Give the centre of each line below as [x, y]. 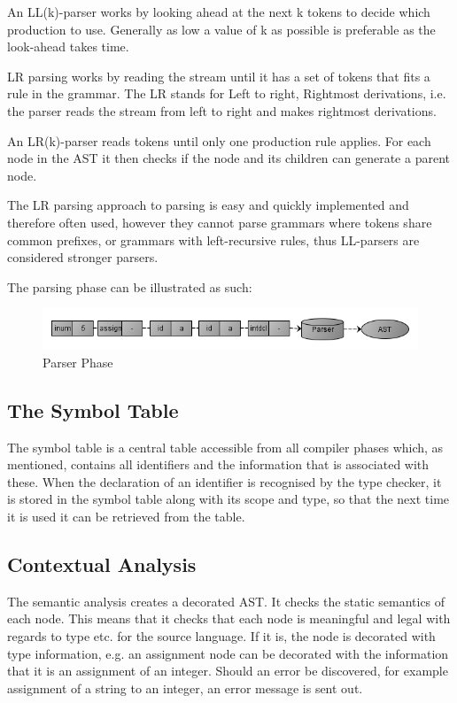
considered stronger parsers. [83, 257]
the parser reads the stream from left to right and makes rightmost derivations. [222, 110]
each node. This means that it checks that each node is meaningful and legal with [229, 618]
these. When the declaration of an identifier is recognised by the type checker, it [225, 481]
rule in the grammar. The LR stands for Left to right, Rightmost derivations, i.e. [227, 93]
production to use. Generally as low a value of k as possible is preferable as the [221, 29]
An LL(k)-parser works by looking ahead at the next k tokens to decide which [219, 12]
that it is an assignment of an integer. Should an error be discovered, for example [228, 671]
